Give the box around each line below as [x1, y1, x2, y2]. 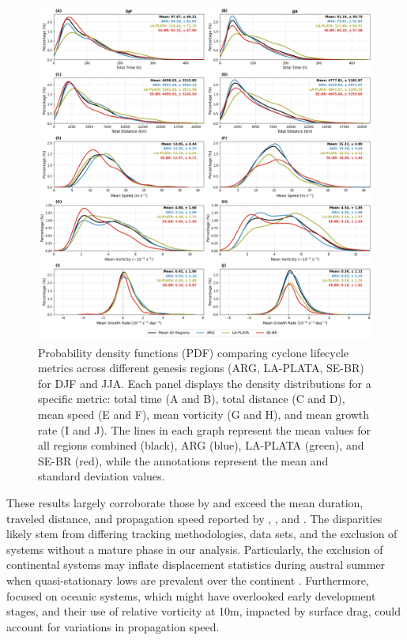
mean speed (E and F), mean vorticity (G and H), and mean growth [38, 405, 370, 422]
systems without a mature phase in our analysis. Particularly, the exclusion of [6, 540, 383, 557]
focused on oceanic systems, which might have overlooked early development [6, 587, 376, 604]
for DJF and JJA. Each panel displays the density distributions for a [38, 375, 371, 391]
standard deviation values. [38, 468, 165, 484]
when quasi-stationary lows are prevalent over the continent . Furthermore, [6, 571, 369, 588]
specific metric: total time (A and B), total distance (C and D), [38, 390, 345, 407]
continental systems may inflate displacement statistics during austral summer [6, 556, 386, 573]
